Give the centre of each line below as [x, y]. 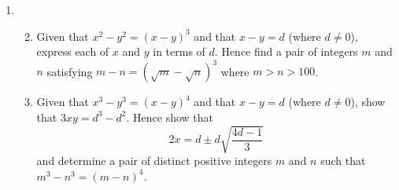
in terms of [179, 51]
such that [343, 161]
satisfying [70, 71]
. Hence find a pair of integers [286, 51]
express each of [73, 51]
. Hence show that [170, 117]
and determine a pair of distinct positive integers [154, 161]
